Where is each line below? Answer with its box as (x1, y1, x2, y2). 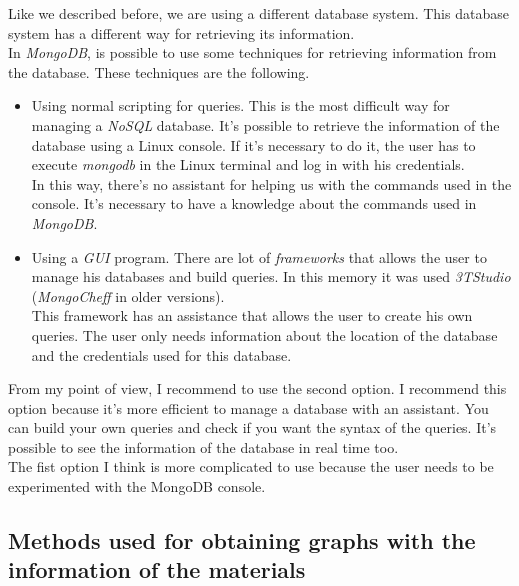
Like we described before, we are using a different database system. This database (8, 3, 509, 23)
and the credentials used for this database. (31, 344, 292, 365)
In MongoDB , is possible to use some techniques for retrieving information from (8, 42, 497, 63)
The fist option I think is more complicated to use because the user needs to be (8, 456, 494, 477)
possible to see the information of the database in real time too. (8, 436, 399, 457)
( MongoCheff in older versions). (31, 285, 225, 306)
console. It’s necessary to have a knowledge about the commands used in (31, 193, 477, 214)
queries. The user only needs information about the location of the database (31, 324, 498, 345)
